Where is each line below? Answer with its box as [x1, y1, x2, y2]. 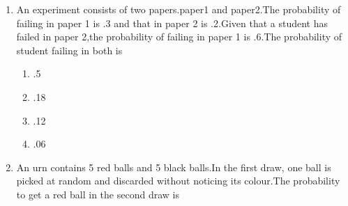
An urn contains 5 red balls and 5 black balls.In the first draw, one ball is [16, 159, 331, 174]
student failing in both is [16, 42, 123, 57]
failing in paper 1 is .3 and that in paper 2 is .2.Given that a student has [16, 15, 328, 30]
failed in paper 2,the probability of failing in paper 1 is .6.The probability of [16, 29, 342, 44]
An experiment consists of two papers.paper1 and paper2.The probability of [16, 2, 341, 16]
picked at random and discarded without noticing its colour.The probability [16, 173, 340, 188]
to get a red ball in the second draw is [16, 187, 179, 201]
